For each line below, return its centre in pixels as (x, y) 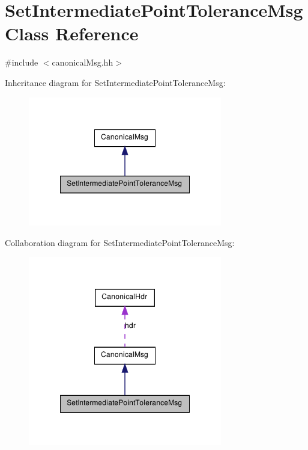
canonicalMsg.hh (83, 62)
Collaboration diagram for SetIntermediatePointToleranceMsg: (120, 242)
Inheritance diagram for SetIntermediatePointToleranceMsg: (115, 82)
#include (22, 62)
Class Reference (72, 33)
